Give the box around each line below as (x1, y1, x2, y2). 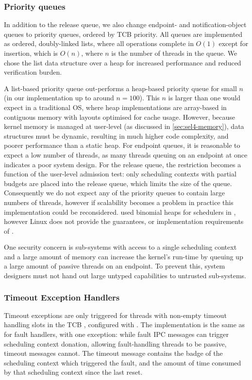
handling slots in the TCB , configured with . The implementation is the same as (4, 319, 245, 330)
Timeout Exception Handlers (4, 291, 120, 303)
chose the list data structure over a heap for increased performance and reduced (4, 57, 241, 67)
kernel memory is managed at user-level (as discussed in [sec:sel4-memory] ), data (4, 121, 244, 131)
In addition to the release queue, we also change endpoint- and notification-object (4, 19, 247, 30)
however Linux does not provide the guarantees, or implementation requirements (4, 216, 244, 226)
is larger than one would (168, 93, 240, 103)
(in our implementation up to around (4, 93, 114, 103)
